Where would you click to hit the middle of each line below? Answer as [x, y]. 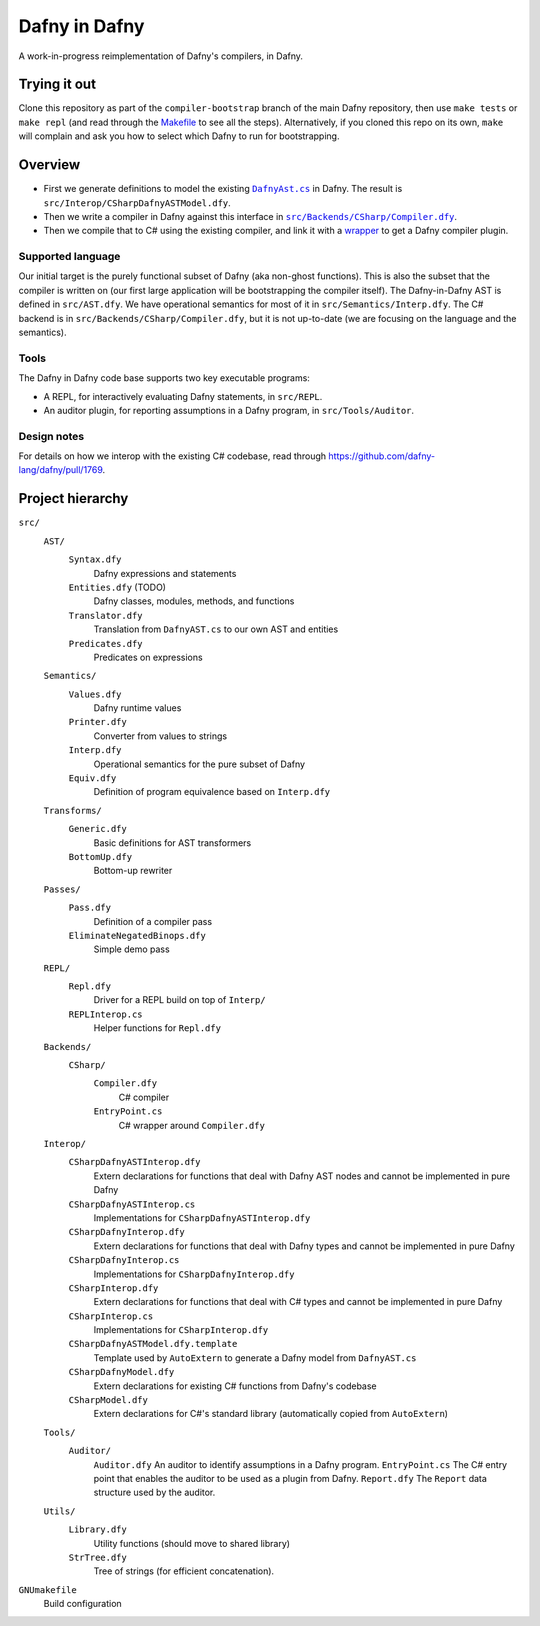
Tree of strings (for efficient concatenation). [184, 1571]
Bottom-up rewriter [133, 871]
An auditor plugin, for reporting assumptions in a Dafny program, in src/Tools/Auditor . [229, 410]
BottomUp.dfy [100, 856]
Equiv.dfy [92, 778]
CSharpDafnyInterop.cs [124, 1260]
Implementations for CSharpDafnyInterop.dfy [194, 1274]
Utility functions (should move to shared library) [191, 1543]
